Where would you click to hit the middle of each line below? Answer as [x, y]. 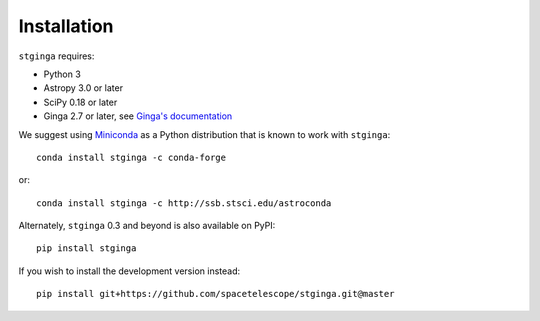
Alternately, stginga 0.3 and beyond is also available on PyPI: [147, 226]
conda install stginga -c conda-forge [131, 157]
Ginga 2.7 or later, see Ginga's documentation [138, 116]
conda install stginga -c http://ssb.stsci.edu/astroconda [184, 203]
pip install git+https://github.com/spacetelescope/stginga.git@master [215, 294]
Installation [66, 26]
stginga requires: [56, 56]
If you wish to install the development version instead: [129, 271]
